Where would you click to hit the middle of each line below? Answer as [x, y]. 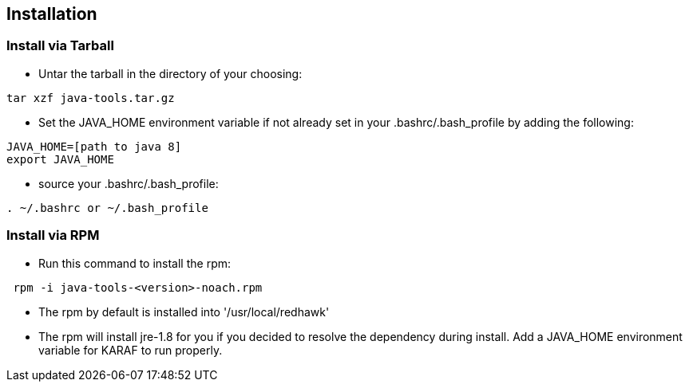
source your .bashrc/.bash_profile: [129, 183]
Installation [52, 14]
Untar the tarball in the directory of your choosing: [170, 73]
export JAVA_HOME [60, 159]
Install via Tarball [60, 46]
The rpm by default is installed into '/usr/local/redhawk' [184, 312]
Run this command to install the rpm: [135, 263]
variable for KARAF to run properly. [131, 350]
